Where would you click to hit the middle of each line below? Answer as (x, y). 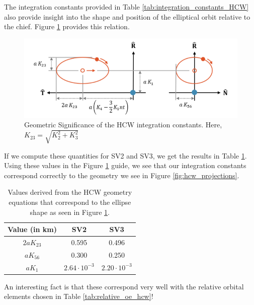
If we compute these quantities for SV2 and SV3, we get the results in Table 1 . (125, 155)
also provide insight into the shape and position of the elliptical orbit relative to (127, 16)
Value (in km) (32, 229)
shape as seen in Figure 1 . (70, 212)
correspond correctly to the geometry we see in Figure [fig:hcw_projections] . (122, 175)
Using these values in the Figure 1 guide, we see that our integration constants (125, 165)
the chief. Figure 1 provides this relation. (67, 26)
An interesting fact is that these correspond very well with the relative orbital (124, 286)
